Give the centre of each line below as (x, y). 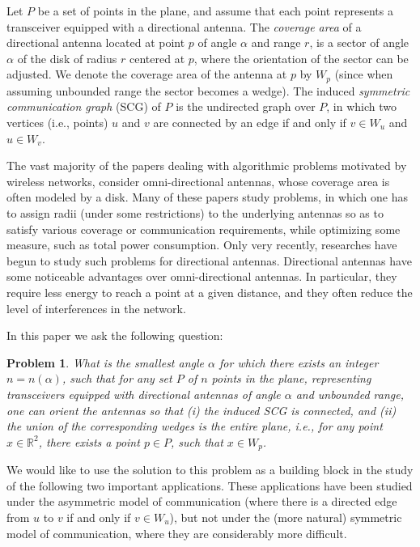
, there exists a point (89, 441)
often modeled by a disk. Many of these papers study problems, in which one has (207, 197)
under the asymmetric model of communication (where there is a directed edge (202, 501)
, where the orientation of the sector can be (301, 58)
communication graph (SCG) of (84, 106)
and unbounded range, (350, 394)
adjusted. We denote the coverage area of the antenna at (147, 74)
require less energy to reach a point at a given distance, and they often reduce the (210, 292)
